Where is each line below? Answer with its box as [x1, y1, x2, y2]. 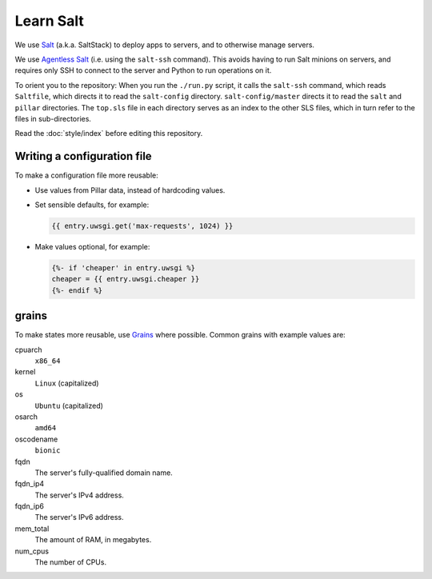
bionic [34, 446, 61, 455]
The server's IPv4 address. [34, 490, 124, 500]
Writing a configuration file [14, 150, 152, 163]
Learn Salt [14, 12, 84, 30]
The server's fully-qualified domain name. [34, 468, 174, 477]
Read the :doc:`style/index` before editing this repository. [14, 129, 203, 138]
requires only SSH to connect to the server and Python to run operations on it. [14, 66, 272, 75]
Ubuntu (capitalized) [34, 401, 104, 410]
